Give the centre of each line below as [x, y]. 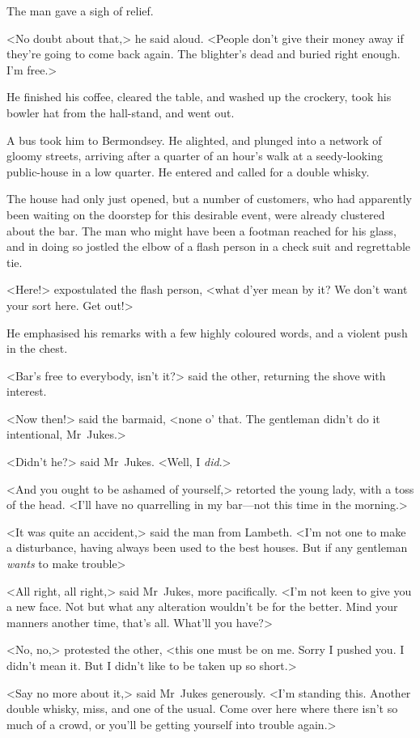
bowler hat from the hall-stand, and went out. [121, 112]
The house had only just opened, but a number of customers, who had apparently [209, 199]
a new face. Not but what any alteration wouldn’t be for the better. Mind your [202, 607]
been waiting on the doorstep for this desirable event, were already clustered [196, 214]
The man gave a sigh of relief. [80, 11]
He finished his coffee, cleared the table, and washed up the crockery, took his [199, 97]
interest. [27, 391]
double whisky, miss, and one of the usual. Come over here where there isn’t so [202, 708]
